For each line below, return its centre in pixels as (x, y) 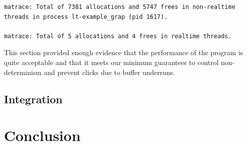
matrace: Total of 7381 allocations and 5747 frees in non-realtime (120, 7)
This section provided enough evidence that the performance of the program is (124, 52)
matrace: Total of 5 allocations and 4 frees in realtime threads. (118, 36)
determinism (23, 72)
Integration (33, 99)
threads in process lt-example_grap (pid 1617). (86, 17)
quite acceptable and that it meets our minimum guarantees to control (111, 62)
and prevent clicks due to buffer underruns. (110, 72)
